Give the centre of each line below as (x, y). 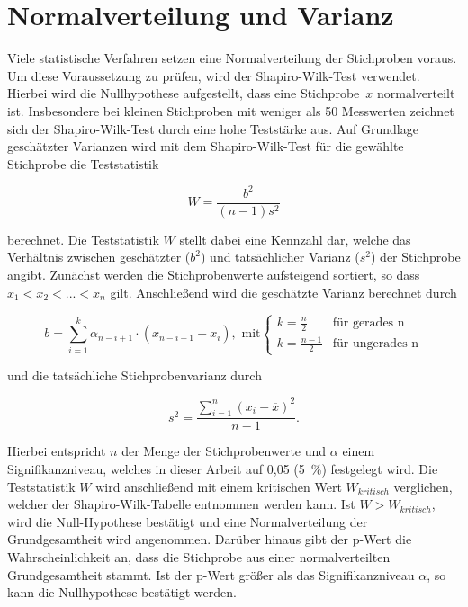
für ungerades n (376, 344)
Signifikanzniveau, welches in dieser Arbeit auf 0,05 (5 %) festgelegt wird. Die (223, 468)
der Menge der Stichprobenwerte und (224, 451)
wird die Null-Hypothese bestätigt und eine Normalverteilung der (188, 521)
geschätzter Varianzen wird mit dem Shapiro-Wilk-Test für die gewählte (206, 146)
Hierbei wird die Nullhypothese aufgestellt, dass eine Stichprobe (184, 93)
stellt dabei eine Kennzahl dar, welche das (295, 239)
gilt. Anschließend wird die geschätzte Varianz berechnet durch (283, 292)
